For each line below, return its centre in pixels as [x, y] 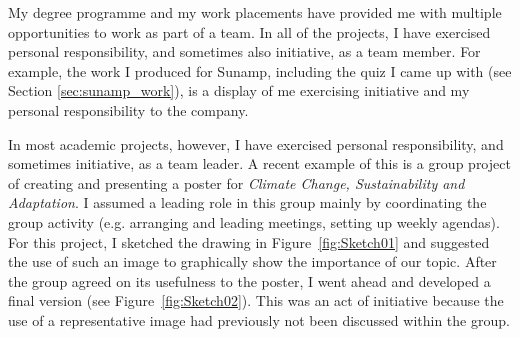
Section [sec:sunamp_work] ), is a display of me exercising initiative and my [239, 90]
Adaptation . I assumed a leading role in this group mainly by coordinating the [247, 202]
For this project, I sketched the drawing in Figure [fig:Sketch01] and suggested [249, 241]
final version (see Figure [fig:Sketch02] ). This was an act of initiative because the [256, 300]
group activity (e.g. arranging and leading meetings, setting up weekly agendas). [254, 221]
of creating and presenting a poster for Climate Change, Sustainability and [236, 182]
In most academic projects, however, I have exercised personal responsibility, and [256, 143]
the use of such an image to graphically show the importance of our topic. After [252, 261]
